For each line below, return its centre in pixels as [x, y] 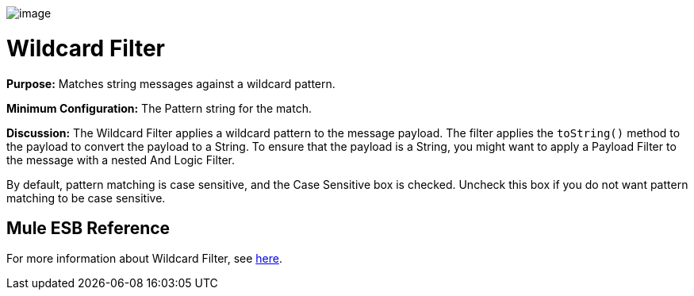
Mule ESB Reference [88, 228]
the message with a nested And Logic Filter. [121, 160]
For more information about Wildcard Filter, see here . [145, 259]
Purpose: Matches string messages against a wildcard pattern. [171, 83]
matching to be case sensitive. [86, 198]
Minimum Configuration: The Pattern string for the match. [159, 108]
